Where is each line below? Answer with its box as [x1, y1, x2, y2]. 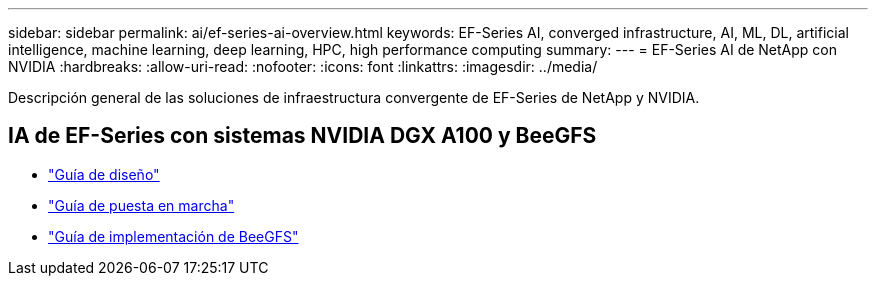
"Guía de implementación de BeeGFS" [48, 227, 299, 245]
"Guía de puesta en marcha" [48, 196, 235, 214]
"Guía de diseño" [48, 165, 160, 183]
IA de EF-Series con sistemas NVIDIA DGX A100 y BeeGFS [8, 123, 597, 149]
